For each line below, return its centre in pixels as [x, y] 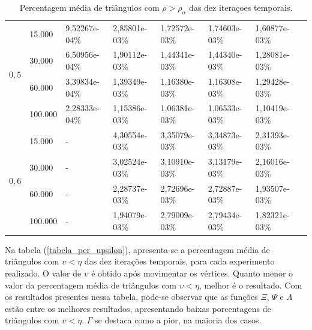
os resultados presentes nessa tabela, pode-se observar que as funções [131, 297]
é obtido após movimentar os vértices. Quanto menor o [192, 273]
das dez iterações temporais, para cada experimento [179, 261]
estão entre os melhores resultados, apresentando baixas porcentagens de [138, 308]
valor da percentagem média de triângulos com [91, 285]
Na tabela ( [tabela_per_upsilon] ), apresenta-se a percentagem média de [137, 249]
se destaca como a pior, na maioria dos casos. [178, 320]
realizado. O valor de [43, 273]
